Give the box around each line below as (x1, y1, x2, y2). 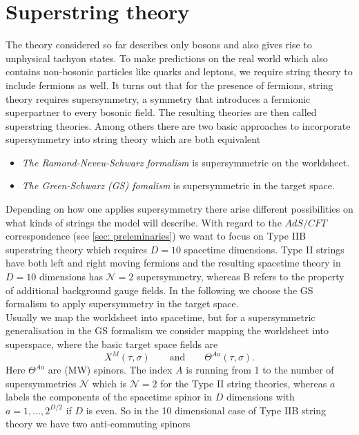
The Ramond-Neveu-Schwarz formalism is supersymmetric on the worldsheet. (21, 155, 350, 169)
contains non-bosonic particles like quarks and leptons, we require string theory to (6, 64, 353, 79)
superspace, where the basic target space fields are (6, 337, 218, 351)
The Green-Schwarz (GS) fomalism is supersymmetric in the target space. (21, 178, 335, 193)
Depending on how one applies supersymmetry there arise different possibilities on (6, 202, 353, 216)
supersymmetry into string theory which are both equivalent (6, 132, 261, 146)
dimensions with (226, 389, 295, 404)
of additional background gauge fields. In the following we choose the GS (6, 282, 313, 297)
